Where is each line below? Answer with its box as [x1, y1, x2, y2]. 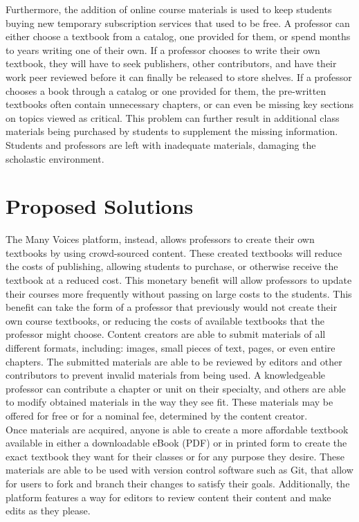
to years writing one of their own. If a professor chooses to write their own [6, 42, 320, 57]
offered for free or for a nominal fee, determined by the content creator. [6, 408, 308, 422]
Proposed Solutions [6, 192, 194, 220]
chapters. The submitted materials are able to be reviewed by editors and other [6, 354, 342, 368]
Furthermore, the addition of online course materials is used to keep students [6, 2, 332, 16]
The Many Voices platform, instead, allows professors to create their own [6, 232, 315, 246]
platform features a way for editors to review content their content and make [6, 489, 331, 504]
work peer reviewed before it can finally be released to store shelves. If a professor [6, 69, 352, 84]
